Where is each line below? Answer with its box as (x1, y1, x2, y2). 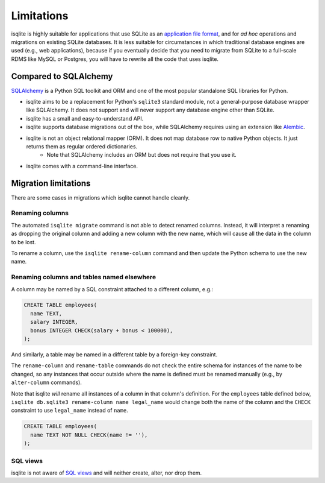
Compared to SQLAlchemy (11, 71, 114, 81)
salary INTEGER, (30, 318, 78, 326)
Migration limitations (11, 178, 91, 188)
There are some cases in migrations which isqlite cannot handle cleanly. (11, 194, 190, 201)
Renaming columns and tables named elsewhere (11, 273, 156, 282)
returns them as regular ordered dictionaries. (26, 142, 138, 150)
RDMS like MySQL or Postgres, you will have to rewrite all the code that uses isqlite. (11, 55, 219, 63)
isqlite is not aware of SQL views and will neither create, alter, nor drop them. (11, 469, 202, 476)
